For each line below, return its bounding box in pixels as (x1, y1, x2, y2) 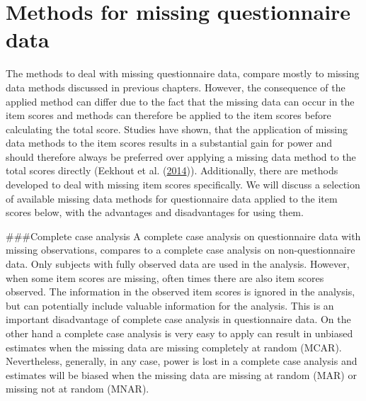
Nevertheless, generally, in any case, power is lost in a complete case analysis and (6, 354, 358, 368)
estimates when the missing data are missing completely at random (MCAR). (6, 339, 342, 354)
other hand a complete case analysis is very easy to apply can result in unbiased (6, 326, 353, 340)
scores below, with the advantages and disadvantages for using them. (6, 205, 304, 220)
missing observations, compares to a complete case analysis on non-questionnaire (6, 242, 355, 257)
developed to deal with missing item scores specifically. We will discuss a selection (6, 177, 360, 192)
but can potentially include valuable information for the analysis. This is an (6, 298, 334, 312)
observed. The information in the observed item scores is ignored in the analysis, (6, 284, 355, 299)
